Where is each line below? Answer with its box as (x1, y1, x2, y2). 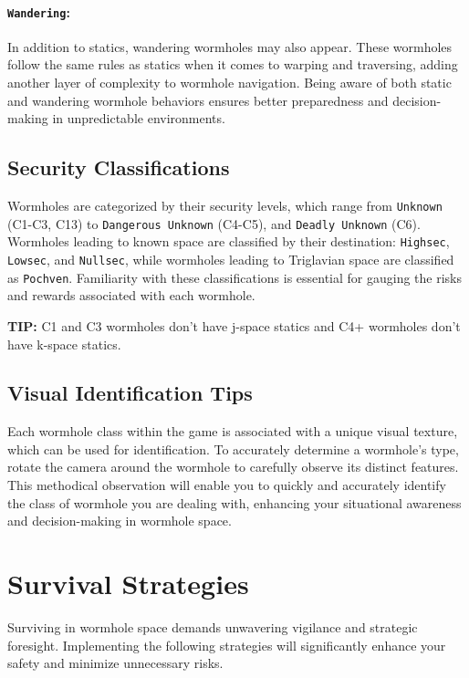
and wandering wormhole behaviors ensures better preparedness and (7, 90, 389, 110)
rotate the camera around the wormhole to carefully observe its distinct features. (7, 457, 459, 476)
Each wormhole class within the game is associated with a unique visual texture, (7, 422, 458, 441)
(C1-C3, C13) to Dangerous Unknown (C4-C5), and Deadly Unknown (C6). (7, 214, 421, 233)
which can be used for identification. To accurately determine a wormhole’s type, (7, 439, 459, 458)
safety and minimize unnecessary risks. (7, 653, 224, 673)
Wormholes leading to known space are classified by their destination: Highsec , (7, 232, 450, 251)
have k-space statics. (7, 334, 121, 353)
